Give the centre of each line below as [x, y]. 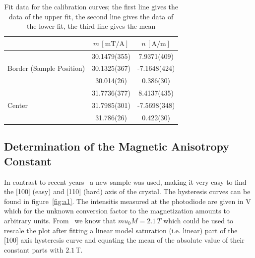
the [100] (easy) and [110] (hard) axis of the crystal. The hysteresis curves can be [127, 191]
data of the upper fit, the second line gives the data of [91, 16]
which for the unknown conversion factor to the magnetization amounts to [117, 211]
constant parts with [34, 249]
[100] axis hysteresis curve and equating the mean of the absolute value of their [124, 240]
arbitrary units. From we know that [60, 220]
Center [18, 105]
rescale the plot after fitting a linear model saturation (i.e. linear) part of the [121, 230]
